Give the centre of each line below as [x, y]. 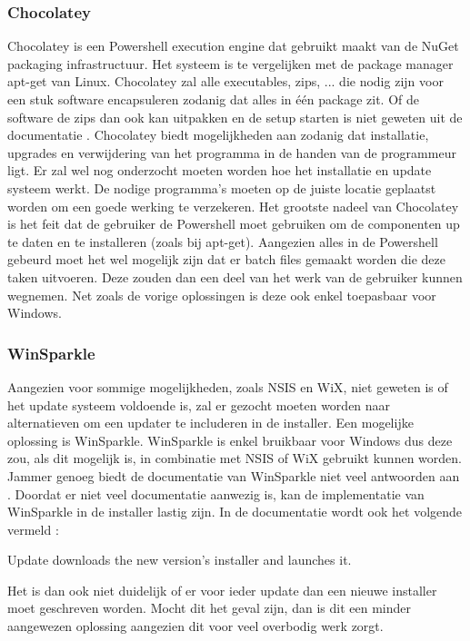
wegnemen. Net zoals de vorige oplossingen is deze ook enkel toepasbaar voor [222, 295]
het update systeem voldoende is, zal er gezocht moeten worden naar [199, 404]
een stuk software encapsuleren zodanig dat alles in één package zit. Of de [214, 99]
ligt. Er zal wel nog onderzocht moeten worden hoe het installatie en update [220, 170]
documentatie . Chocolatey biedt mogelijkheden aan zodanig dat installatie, [218, 135]
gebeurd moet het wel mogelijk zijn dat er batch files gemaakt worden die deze [226, 259]
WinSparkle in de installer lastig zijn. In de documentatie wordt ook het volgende [235, 512]
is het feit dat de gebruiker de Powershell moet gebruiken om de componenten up [234, 224]
